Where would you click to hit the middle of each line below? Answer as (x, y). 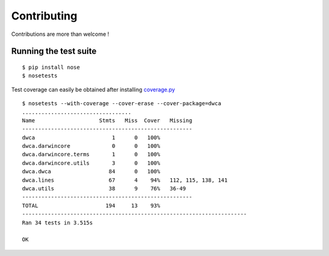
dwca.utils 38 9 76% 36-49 (104, 189)
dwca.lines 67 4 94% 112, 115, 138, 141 (125, 180)
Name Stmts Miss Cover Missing (107, 120)
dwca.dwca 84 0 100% (91, 171)
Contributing (44, 16)
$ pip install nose (51, 67)
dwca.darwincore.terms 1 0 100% (91, 154)
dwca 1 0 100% (91, 137)
